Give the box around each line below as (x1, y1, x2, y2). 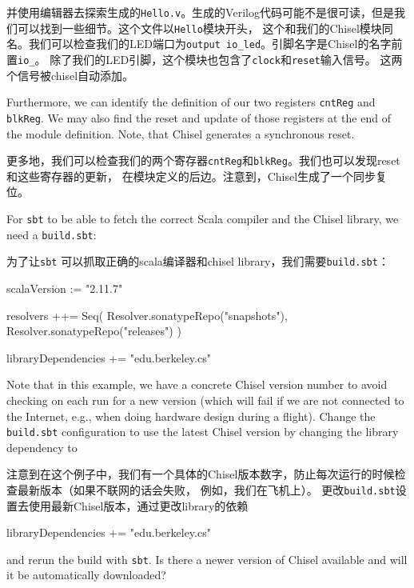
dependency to (6, 438, 78, 455)
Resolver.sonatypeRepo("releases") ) (6, 322, 181, 339)
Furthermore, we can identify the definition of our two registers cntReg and (6, 94, 376, 110)
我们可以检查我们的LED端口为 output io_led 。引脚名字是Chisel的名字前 (28, 35, 403, 52)
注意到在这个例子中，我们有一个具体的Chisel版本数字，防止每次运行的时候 (6, 466, 395, 482)
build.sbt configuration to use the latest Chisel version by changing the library (6, 423, 399, 440)
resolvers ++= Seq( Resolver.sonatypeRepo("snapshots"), (6, 306, 288, 323)
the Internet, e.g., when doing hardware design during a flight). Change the (6, 407, 376, 424)
